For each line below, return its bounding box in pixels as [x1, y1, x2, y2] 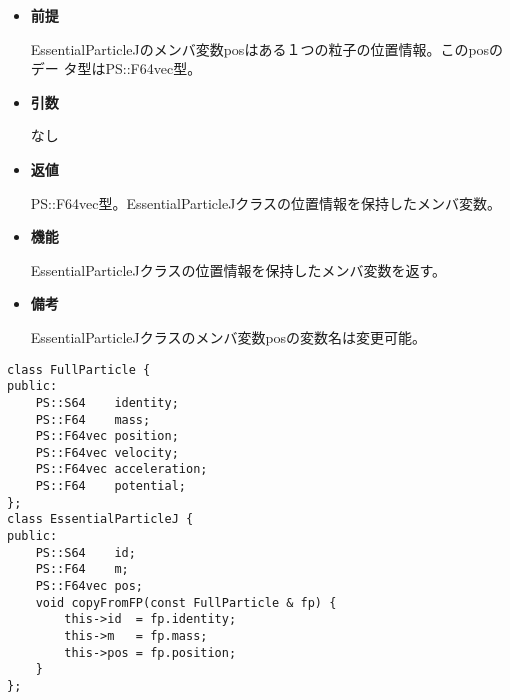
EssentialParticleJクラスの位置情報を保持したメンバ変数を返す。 [30, 259, 447, 280]
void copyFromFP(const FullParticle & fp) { [35, 595, 337, 610]
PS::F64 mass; [35, 412, 151, 427]
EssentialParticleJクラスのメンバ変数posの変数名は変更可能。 [30, 326, 427, 347]
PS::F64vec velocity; [35, 445, 179, 460]
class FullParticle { [7, 362, 151, 377]
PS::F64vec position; [35, 429, 179, 444]
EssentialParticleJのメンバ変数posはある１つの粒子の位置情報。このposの [30, 38, 504, 59]
